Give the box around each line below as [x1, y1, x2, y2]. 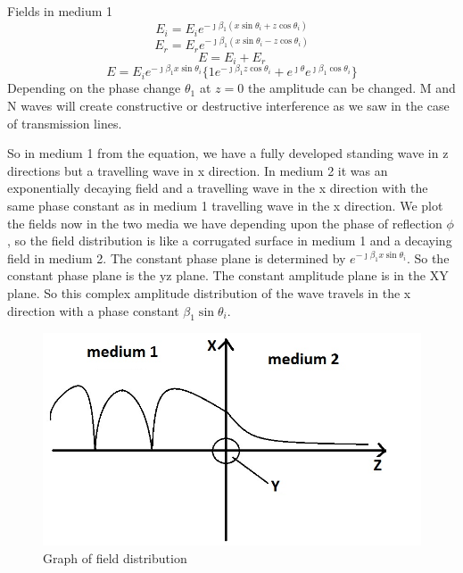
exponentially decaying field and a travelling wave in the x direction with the [7, 179, 428, 197]
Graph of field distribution [43, 549, 187, 568]
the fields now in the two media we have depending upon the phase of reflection [7, 213, 442, 232]
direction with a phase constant [7, 301, 179, 320]
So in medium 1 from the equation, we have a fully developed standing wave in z [7, 144, 449, 162]
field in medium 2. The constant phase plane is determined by [7, 248, 346, 267]
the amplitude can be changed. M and [247, 79, 456, 97]
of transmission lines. [7, 113, 122, 132]
